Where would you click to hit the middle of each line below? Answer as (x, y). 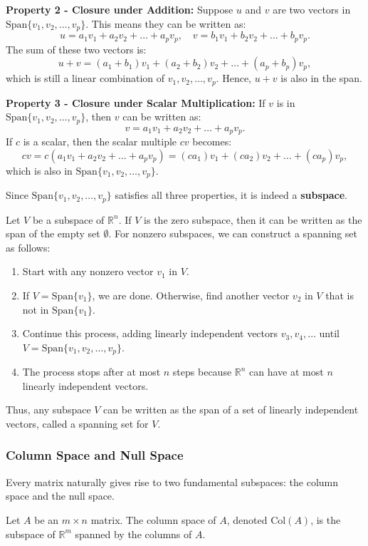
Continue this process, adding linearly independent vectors (150, 333)
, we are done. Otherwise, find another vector (191, 295)
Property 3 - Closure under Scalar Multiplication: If (136, 102)
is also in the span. (321, 78)
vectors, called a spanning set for (77, 423)
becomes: (212, 141)
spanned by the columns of (133, 534)
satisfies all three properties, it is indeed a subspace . (231, 195)
